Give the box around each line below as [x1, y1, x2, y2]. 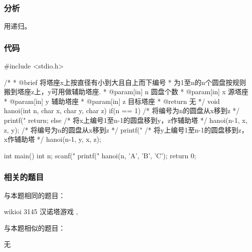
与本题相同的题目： [4, 190, 65, 200]
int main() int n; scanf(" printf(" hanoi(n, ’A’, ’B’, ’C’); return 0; [4, 150, 196, 160]
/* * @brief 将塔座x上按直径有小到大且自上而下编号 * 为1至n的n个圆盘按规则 [4, 77, 246, 87]
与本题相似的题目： [4, 222, 65, 233]
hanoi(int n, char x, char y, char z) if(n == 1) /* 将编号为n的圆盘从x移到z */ [4, 105, 240, 116]
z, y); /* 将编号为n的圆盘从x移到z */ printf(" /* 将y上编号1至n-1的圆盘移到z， [4, 124, 248, 134]
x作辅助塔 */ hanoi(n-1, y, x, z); [4, 134, 101, 144]
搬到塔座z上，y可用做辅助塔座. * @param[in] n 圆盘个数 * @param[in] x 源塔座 [4, 86, 249, 97]
